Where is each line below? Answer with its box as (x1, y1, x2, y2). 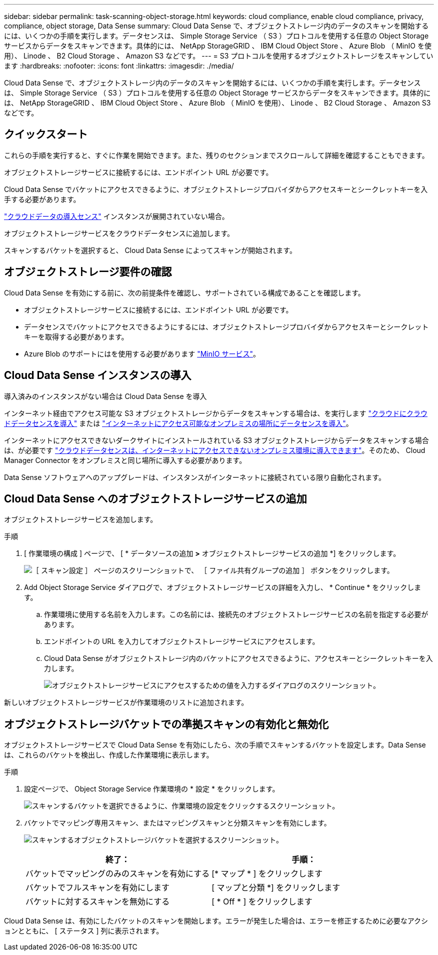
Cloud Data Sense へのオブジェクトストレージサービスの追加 (4, 492, 307, 505)
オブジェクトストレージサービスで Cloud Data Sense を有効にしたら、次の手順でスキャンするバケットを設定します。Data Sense (4, 740, 426, 749)
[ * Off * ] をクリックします (211, 896, 312, 907)
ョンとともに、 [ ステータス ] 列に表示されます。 (4, 926, 163, 935)
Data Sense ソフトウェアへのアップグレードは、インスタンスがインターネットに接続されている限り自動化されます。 (4, 472, 385, 481)
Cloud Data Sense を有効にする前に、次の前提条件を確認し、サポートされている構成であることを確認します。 (4, 288, 365, 297)
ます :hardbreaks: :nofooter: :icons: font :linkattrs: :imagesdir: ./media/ (4, 61, 234, 70)
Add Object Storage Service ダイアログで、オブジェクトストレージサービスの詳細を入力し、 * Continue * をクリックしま (24, 583, 421, 592)
